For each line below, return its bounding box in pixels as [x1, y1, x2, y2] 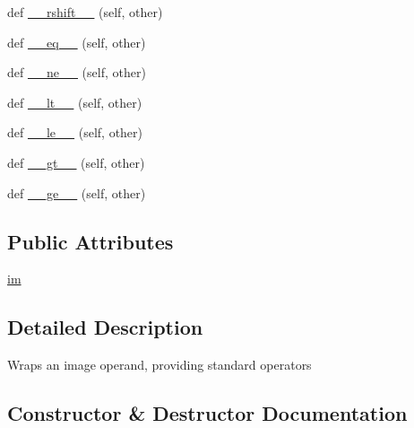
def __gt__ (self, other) [7, 153, 145, 171]
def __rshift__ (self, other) [7, 3, 163, 21]
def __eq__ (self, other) [7, 32, 146, 51]
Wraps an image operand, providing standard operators [7, 355, 312, 374]
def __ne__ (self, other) [7, 63, 146, 82]
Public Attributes [7, 227, 174, 255]
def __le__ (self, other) [7, 123, 143, 142]
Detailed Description [7, 313, 203, 341]
